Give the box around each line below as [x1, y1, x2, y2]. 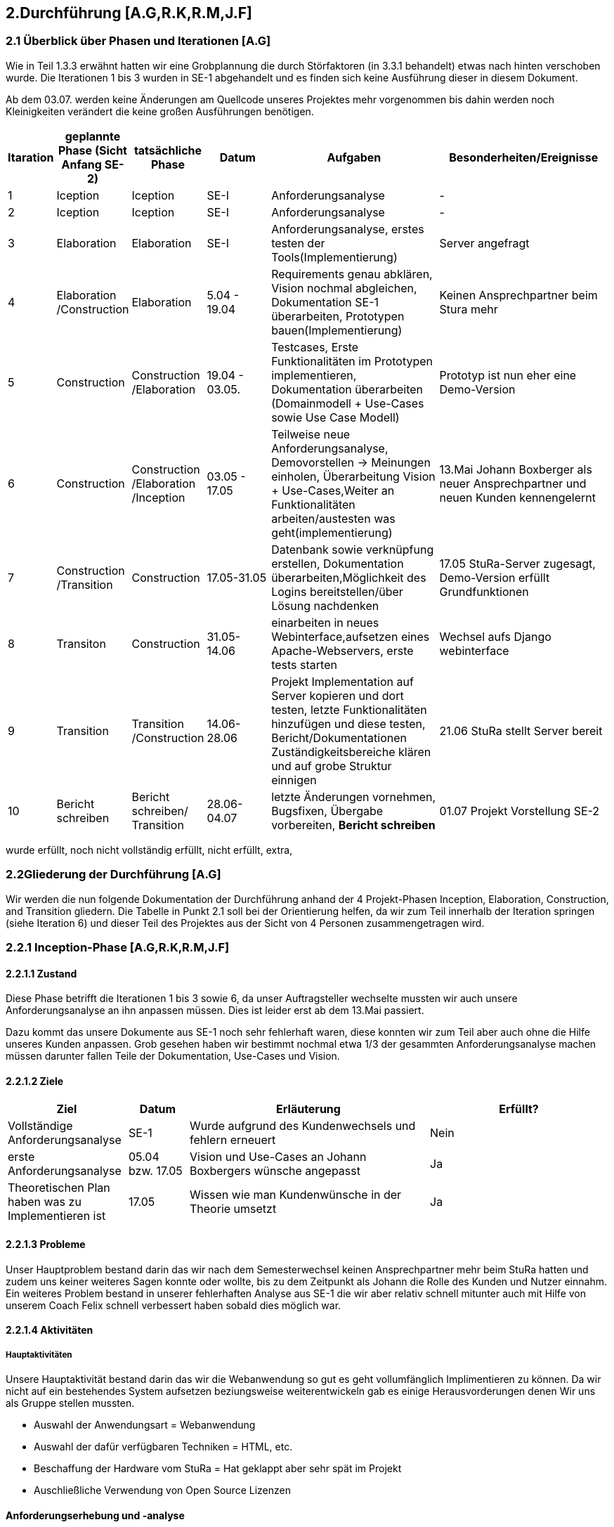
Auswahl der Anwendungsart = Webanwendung [34, 1418, 256, 1431]
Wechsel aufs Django [439, 629, 551, 644]
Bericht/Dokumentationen [271, 730, 407, 745]
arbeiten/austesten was [271, 511, 396, 526]
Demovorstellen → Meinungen [271, 455, 431, 469]
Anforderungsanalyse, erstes [271, 221, 424, 236]
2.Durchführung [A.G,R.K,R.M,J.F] [6, 4, 252, 22]
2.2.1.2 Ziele [6, 1074, 64, 1087]
